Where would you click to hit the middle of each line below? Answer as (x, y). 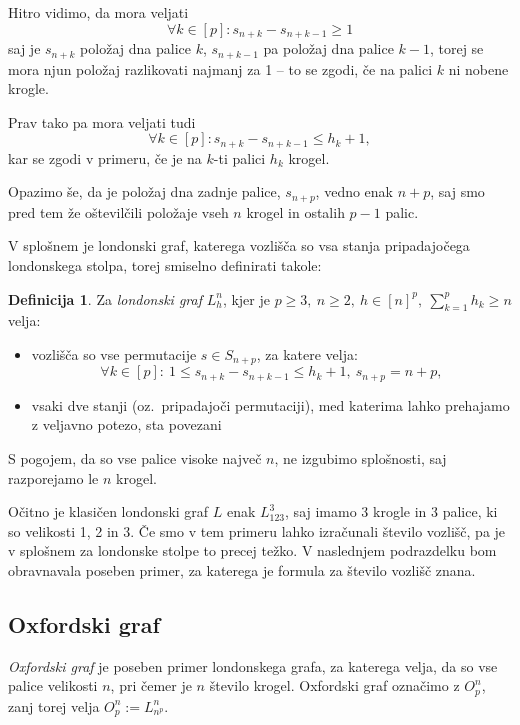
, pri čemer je (151, 685)
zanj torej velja (54, 705)
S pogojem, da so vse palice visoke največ (135, 458)
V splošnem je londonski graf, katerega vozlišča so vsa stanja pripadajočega (239, 245)
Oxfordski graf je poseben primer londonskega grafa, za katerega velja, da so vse (253, 665)
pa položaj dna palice (328, 48)
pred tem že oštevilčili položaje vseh (118, 211)
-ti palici (239, 157)
